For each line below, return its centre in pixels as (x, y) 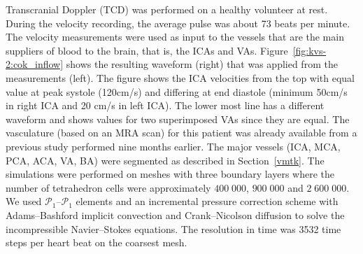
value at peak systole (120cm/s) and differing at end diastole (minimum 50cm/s (177, 91)
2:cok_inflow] (35, 64)
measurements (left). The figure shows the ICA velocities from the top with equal (180, 77)
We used (24, 201)
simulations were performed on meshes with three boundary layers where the (170, 174)
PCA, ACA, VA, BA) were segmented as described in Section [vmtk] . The (165, 160)
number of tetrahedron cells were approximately (108, 187)
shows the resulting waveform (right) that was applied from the (202, 64)
